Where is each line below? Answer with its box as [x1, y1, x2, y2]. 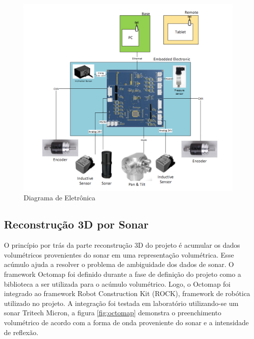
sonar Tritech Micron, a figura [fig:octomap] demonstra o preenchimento [4, 307, 222, 318]
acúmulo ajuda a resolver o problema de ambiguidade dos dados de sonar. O [4, 259, 234, 269]
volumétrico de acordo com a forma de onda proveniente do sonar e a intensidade [4, 317, 249, 327]
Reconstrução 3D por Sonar [4, 217, 149, 232]
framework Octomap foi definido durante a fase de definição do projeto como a [4, 269, 241, 279]
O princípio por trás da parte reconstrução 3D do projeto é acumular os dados [4, 240, 240, 250]
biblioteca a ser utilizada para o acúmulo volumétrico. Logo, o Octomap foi [4, 278, 231, 289]
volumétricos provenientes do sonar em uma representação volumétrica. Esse [4, 249, 234, 260]
